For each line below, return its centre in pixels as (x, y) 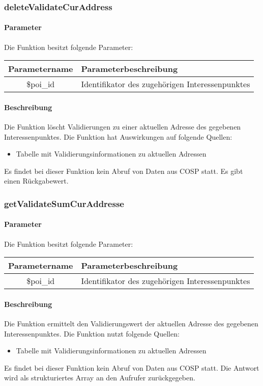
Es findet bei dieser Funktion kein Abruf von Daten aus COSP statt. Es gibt (124, 171)
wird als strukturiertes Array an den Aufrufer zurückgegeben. (100, 378)
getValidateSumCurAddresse (64, 203)
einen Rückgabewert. (36, 181)
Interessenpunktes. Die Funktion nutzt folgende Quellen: (92, 333)
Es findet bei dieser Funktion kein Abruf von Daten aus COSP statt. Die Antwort (132, 367)
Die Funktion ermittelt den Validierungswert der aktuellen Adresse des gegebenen (131, 324)
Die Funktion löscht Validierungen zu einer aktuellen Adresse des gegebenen (123, 127)
